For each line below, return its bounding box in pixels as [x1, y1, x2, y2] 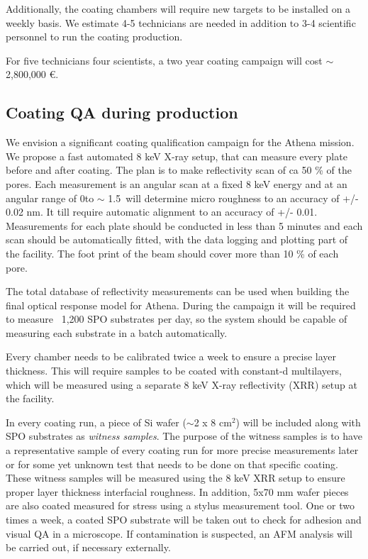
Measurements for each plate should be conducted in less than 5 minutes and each [6, 218, 363, 233]
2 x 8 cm [194, 414, 232, 429]
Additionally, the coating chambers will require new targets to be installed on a [6, 1, 351, 16]
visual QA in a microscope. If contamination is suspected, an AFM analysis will [6, 526, 352, 541]
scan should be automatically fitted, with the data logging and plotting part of [6, 232, 348, 247]
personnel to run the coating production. [6, 29, 183, 44]
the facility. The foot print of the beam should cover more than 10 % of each [6, 245, 339, 260]
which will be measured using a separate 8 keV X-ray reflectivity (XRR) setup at [6, 377, 357, 392]
